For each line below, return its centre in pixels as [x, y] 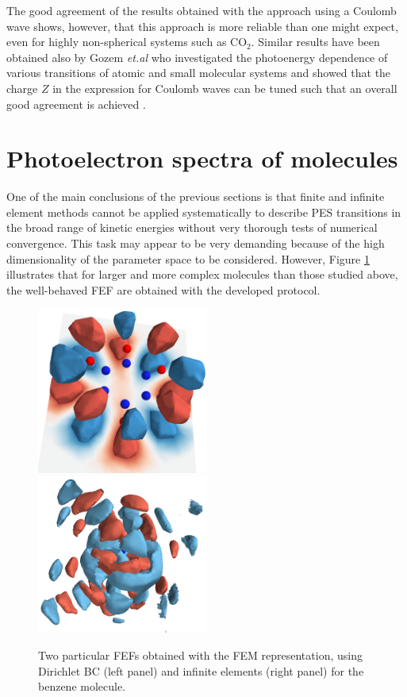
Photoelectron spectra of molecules [202, 158]
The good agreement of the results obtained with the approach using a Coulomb [202, 10]
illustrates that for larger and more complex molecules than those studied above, [202, 274]
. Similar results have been [315, 42]
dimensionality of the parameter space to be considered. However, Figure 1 [188, 258]
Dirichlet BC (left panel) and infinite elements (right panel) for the [201, 670]
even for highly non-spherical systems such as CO [127, 42]
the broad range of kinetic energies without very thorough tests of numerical [192, 227]
